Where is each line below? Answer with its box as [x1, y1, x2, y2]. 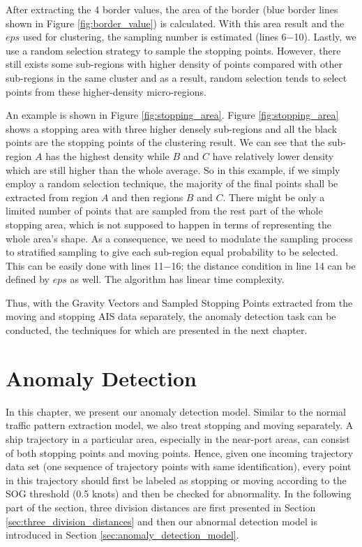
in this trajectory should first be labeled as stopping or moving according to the [6, 472, 347, 487]
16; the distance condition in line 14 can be [171, 258, 356, 272]
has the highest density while [45, 148, 169, 163]
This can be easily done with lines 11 [6, 258, 164, 272]
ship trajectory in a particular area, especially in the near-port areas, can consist [6, 431, 350, 446]
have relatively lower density [212, 148, 334, 163]
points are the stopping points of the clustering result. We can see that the [6, 135, 325, 149]
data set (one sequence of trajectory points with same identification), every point [6, 459, 352, 474]
